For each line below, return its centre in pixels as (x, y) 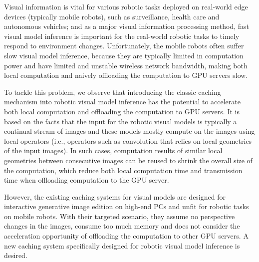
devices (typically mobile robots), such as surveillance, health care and (112, 16)
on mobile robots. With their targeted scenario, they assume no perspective (120, 216)
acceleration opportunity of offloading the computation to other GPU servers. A (126, 236)
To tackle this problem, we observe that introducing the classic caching (113, 92)
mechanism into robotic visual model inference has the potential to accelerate (122, 102)
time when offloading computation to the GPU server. (87, 180)
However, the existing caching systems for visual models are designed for (115, 196)
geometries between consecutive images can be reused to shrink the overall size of (128, 160)
